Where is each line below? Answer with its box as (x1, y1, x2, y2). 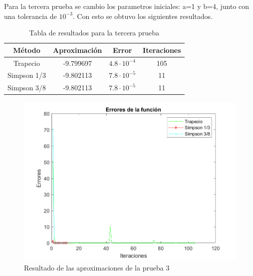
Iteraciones (143, 44, 181, 55)
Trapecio (13, 57, 40, 68)
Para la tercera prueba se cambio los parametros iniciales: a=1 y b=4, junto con (4, 1, 250, 11)
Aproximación (53, 44, 102, 55)
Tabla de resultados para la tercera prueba (29, 27, 160, 38)
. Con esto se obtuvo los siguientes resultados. (72, 10, 213, 21)
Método (13, 44, 40, 55)
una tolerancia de (4, 10, 57, 21)
